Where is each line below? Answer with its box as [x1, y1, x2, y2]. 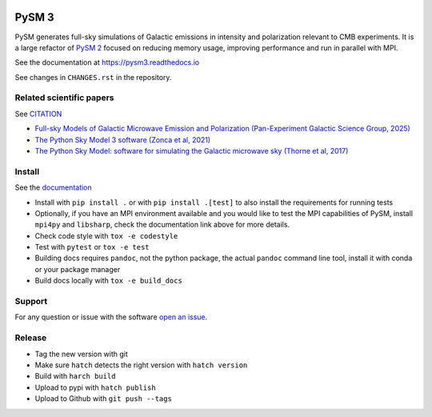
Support [14, 296, 48, 307]
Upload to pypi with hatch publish [34, 383, 156, 392]
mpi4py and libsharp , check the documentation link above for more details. [34, 220, 290, 230]
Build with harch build [34, 371, 116, 381]
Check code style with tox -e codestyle [34, 231, 178, 240]
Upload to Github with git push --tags [34, 394, 172, 403]
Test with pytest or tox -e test [34, 243, 150, 252]
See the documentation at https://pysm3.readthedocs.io [14, 58, 200, 67]
